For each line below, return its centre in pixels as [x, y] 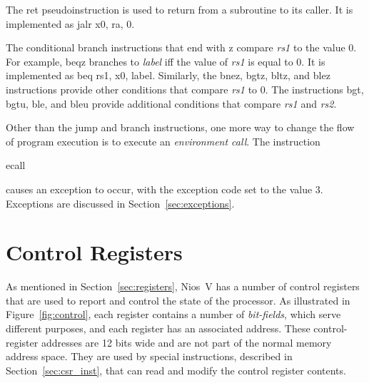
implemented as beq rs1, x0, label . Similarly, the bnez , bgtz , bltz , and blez [168, 75]
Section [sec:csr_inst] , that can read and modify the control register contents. [176, 370]
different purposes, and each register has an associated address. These [158, 328]
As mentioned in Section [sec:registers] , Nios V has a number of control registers [183, 286]
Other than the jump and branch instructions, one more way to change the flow [180, 127]
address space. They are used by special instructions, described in [149, 356]
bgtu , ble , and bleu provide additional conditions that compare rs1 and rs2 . [171, 103]
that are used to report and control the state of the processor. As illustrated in [178, 300]
